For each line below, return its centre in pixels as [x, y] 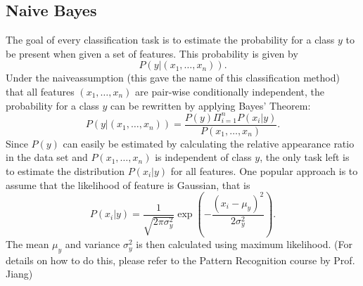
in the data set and [47, 157]
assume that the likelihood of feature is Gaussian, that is [128, 184]
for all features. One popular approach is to [264, 170]
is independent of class [203, 157]
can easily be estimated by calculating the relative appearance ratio [209, 143]
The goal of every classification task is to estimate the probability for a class [170, 40]
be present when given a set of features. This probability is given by [152, 53]
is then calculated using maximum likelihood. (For [244, 244]
